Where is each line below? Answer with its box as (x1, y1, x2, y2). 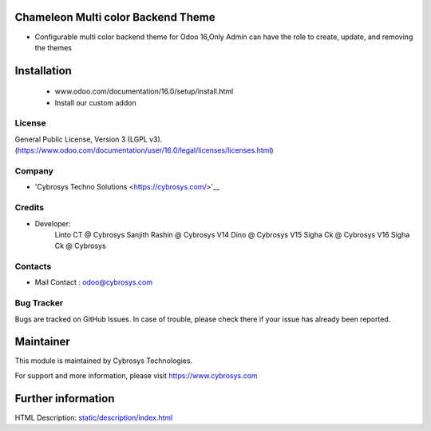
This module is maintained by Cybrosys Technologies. (14, 356, 193, 365)
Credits (14, 202, 44, 214)
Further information (14, 392, 115, 405)
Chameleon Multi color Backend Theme (14, 10, 215, 24)
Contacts (14, 261, 52, 272)
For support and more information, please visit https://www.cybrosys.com (14, 370, 259, 380)
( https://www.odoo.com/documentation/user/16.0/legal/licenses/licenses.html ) (14, 146, 275, 155)
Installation (14, 64, 72, 78)
